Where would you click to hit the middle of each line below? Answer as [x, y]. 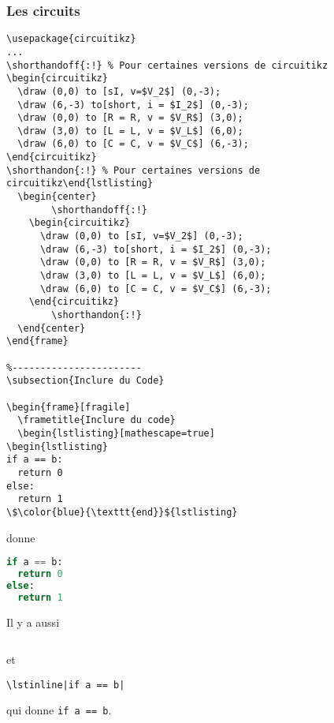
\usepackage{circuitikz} [71, 39]
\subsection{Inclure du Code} [85, 381]
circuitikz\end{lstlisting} [80, 184]
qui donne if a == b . [59, 710]
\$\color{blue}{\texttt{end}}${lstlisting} [122, 512]
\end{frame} [37, 341]
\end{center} [52, 328]
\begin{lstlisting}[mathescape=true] [116, 433]
